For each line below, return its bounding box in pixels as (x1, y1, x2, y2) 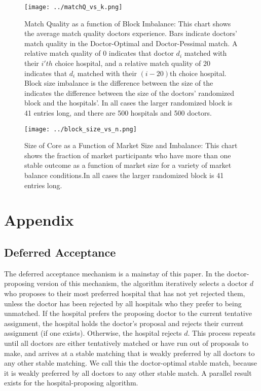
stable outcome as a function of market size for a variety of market (24, 160, 232, 170)
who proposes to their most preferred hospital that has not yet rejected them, (4, 288, 245, 298)
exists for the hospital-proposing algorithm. (4, 377, 138, 388)
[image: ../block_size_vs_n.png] (24, 125, 137, 133)
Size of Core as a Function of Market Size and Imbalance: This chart (24, 140, 238, 151)
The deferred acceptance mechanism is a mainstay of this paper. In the (4, 268, 225, 278)
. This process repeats (188, 328, 255, 338)
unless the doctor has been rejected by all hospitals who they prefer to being (4, 298, 242, 308)
